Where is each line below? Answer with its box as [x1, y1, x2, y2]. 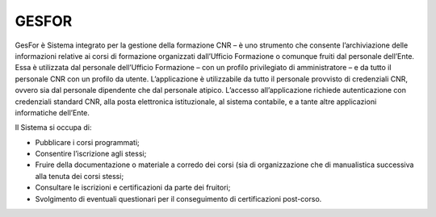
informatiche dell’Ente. [15, 107, 90, 117]
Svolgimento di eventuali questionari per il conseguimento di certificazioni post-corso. [35, 194, 322, 203]
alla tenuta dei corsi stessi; [35, 171, 124, 181]
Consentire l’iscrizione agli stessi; [35, 149, 147, 159]
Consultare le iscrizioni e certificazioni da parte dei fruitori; [35, 182, 231, 193]
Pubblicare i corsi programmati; [35, 137, 140, 147]
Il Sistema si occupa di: [15, 123, 92, 132]
